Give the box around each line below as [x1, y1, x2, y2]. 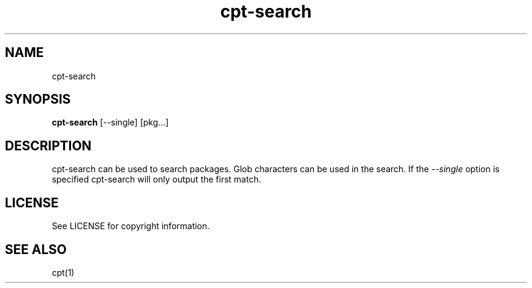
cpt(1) [52, 267, 75, 278]
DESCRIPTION [5, 138, 92, 153]
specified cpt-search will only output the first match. [52, 174, 261, 185]
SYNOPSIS [5, 92, 71, 107]
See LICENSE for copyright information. [52, 221, 210, 232]
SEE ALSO [5, 241, 67, 257]
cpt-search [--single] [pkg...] [52, 117, 169, 128]
